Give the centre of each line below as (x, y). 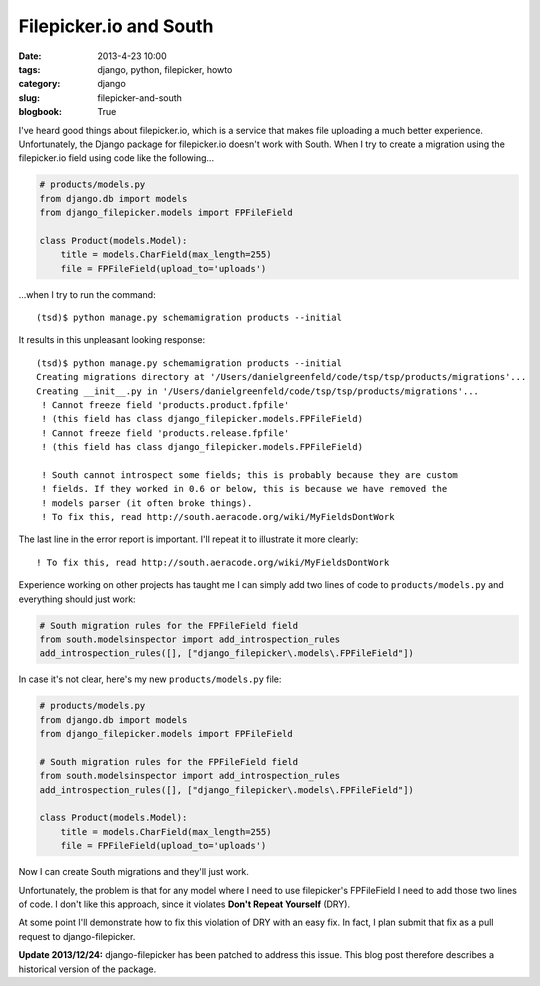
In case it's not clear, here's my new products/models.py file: (150, 679)
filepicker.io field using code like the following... (116, 158)
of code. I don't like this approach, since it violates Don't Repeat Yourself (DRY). (184, 904)
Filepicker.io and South (116, 26)
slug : (29, 97)
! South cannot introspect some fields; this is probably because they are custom (250, 474)
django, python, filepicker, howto (165, 69)
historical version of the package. (87, 969)
